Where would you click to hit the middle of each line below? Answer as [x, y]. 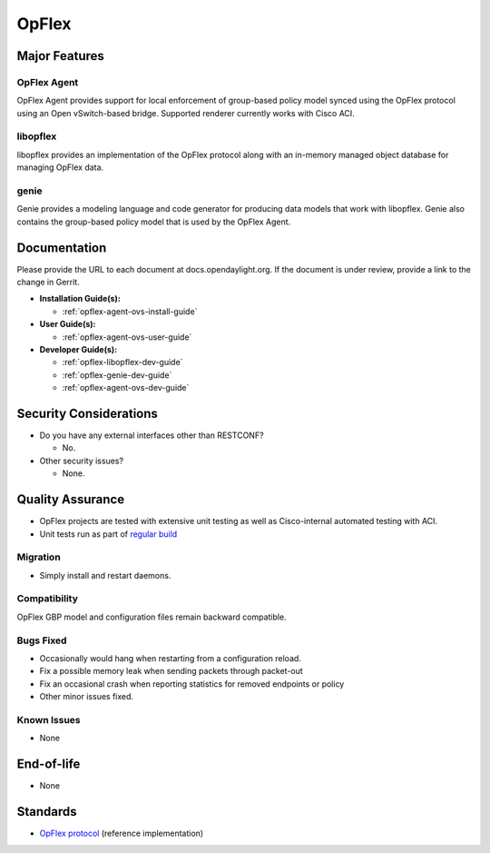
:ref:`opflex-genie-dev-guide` [117, 375]
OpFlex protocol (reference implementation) [122, 833]
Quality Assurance [71, 500]
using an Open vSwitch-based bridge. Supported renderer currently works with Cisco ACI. [186, 113]
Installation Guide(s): [80, 299]
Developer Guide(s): [78, 350]
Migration [39, 557]
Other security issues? [82, 461]
